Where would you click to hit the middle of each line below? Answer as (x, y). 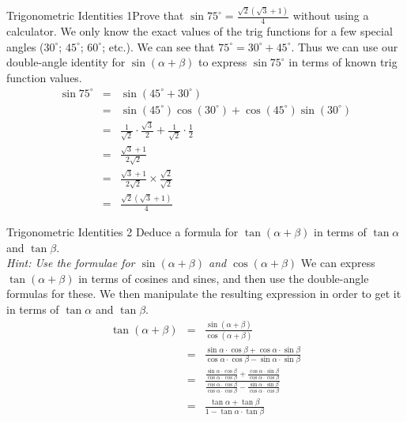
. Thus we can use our (345, 46)
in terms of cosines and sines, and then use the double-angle (224, 278)
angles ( (25, 46)
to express (222, 62)
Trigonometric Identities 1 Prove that (95, 15)
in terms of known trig (343, 62)
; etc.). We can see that (158, 46)
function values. (44, 77)
